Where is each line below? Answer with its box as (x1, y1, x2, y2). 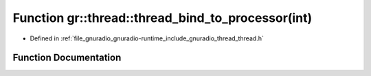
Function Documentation (12, 52, 122, 64)
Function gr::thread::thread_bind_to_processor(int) (12, 10, 313, 25)
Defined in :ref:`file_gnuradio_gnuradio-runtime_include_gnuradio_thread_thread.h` (30, 34, 264, 42)
